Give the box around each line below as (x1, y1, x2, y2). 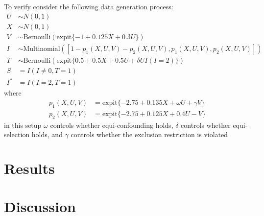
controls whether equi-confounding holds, (50, 120, 173, 130)
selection (4, 129, 30, 140)
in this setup (4, 120, 42, 130)
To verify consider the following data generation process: (4, 1, 173, 11)
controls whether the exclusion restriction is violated (71, 129, 228, 140)
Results (4, 158, 55, 178)
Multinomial (23, 45, 60, 52)
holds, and (31, 129, 63, 140)
